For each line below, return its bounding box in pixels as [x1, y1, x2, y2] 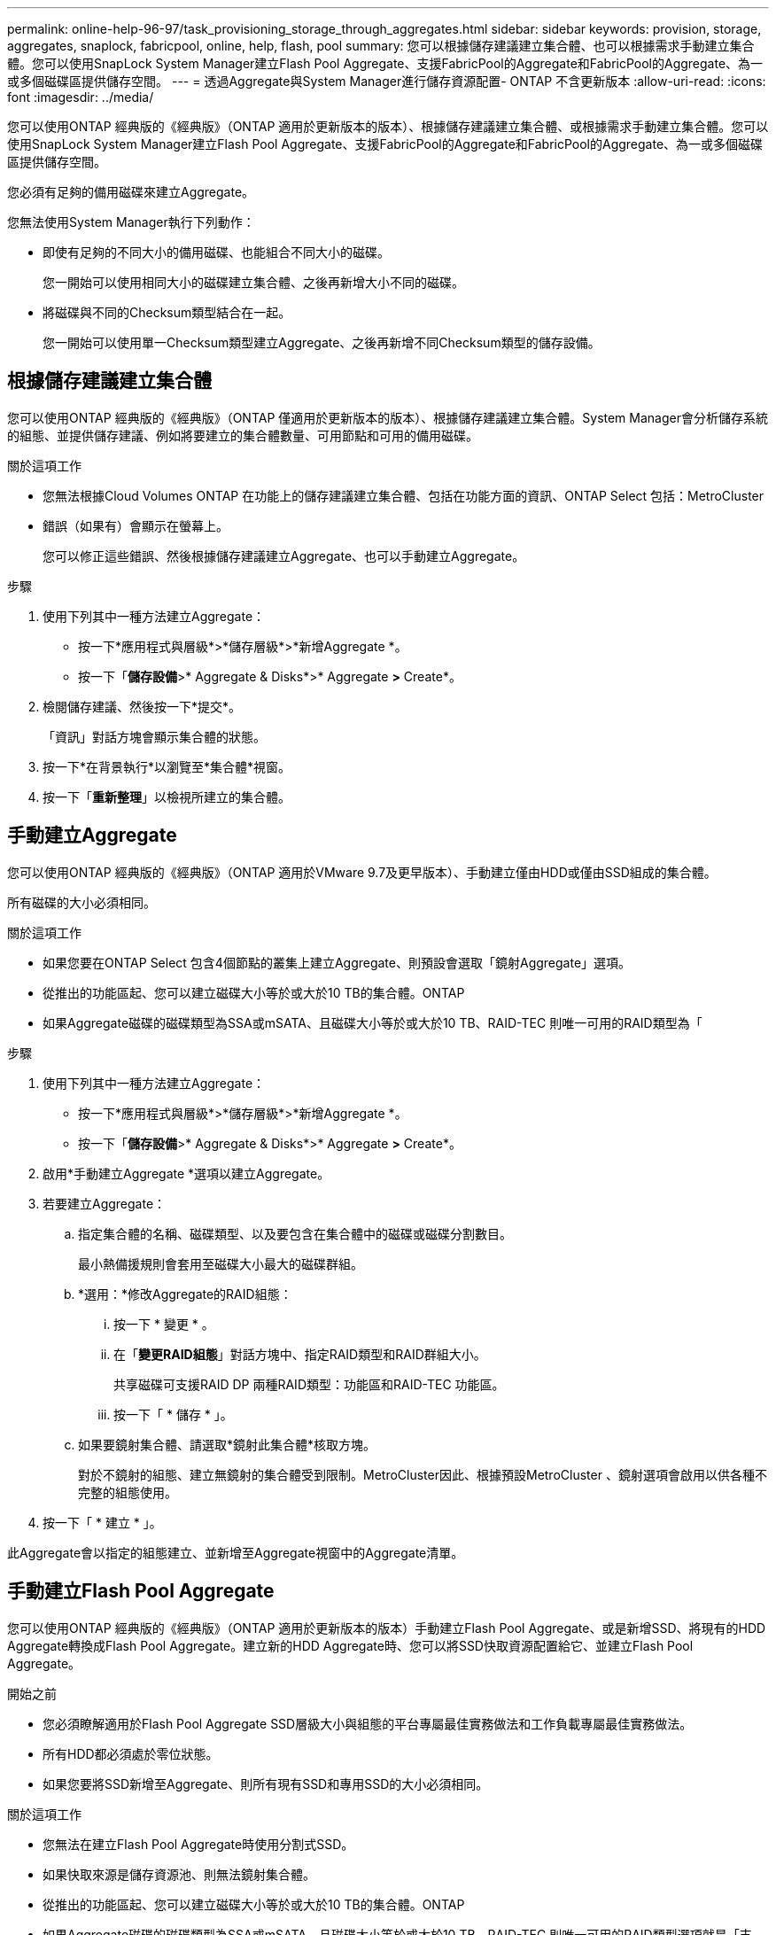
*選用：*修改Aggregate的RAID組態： [78, 1286, 292, 1302]
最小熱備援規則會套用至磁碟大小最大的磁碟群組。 [78, 1255, 363, 1271]
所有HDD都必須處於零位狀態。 [43, 1745, 219, 1761]
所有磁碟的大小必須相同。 [7, 894, 156, 910]
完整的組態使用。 [78, 1484, 177, 1500]
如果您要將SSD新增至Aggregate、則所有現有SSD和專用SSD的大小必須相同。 [43, 1776, 489, 1791]
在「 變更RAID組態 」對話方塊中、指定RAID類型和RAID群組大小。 [113, 1346, 486, 1362]
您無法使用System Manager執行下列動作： [7, 214, 255, 229]
